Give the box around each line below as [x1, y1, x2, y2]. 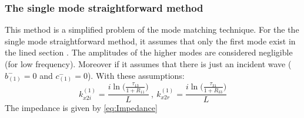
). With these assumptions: [87, 69, 185, 81]
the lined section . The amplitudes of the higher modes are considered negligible [5, 46, 293, 58]
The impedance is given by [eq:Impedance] [5, 102, 158, 114]
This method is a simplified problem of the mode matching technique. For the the [5, 23, 299, 36]
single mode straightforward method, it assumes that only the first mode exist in [5, 34, 296, 47]
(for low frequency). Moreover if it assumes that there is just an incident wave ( [5, 58, 292, 70]
